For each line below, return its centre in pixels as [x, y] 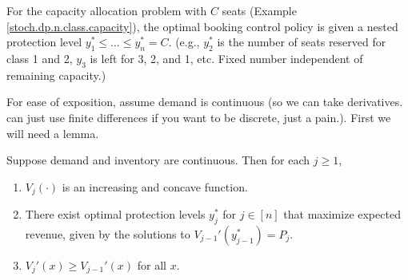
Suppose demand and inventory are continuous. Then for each [158, 160]
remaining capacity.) [56, 75]
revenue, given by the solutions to [108, 234]
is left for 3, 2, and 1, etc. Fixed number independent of [226, 58]
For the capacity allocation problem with [107, 10]
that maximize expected [342, 214]
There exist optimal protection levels [115, 214]
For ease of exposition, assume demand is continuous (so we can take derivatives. [205, 102]
